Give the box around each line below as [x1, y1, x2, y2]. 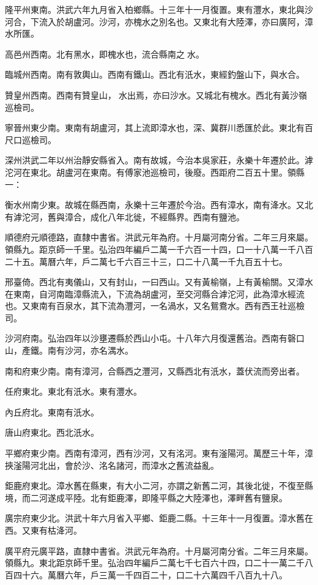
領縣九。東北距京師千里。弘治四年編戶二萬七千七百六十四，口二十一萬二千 [5, 556, 305, 569]
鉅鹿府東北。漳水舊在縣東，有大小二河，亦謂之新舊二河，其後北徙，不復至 [5, 479, 305, 492]
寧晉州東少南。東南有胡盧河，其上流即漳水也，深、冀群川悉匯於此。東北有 [5, 121, 305, 134]
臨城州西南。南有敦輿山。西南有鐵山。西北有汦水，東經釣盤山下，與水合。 [5, 68, 305, 81]
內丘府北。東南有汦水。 [5, 405, 99, 418]
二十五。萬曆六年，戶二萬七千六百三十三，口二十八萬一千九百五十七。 [5, 255, 287, 267]
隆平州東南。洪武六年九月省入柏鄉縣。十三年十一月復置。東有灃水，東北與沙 [5, 3, 313, 15]
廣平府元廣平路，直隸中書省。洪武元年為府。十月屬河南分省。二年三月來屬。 [5, 544, 313, 557]
